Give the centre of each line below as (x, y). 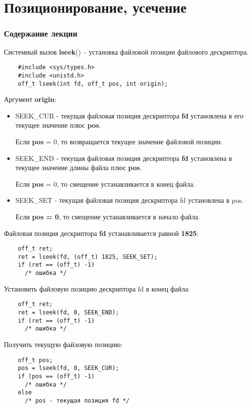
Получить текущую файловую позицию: (63, 344)
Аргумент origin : (30, 99)
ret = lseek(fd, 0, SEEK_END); (68, 312)
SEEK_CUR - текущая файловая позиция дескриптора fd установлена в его (129, 115)
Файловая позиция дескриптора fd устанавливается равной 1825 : (101, 233)
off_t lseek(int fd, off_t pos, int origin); (93, 84)
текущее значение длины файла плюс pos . (78, 167)
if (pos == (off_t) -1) (56, 376)
